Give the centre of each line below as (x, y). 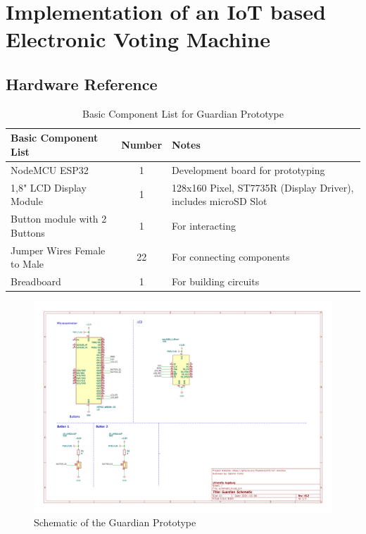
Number (142, 145)
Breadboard (36, 281)
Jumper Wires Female (58, 250)
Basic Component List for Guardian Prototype (183, 113)
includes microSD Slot (220, 201)
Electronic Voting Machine (138, 39)
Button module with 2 (59, 219)
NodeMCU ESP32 (50, 169)
